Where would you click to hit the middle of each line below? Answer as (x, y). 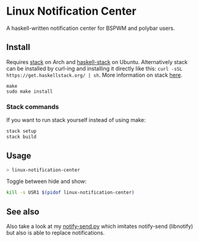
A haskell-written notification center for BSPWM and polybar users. (91, 28)
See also (23, 212)
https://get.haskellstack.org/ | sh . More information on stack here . (94, 75)
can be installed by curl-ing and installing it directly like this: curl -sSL (94, 68)
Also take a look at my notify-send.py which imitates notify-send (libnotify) (100, 226)
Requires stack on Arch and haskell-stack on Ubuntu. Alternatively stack (97, 62)
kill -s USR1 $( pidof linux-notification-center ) (71, 193)
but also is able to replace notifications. (56, 233)
